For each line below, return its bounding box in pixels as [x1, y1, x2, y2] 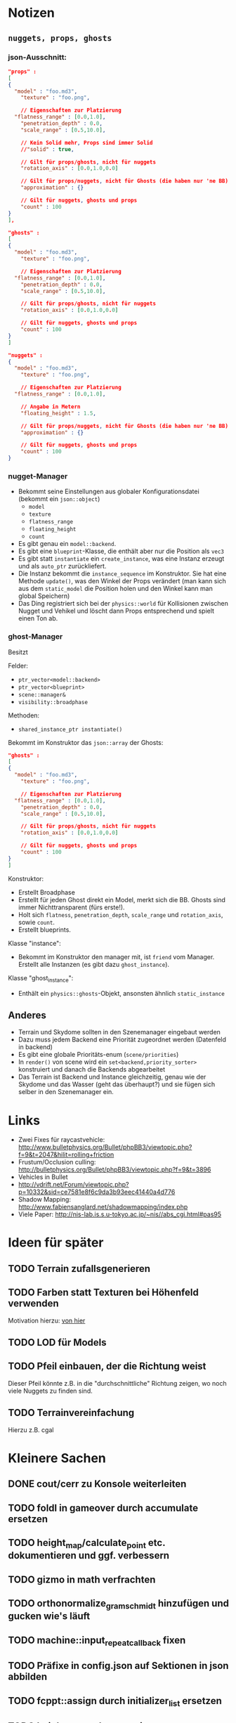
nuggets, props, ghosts [8, 33, 112, 43]
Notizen [8, 5, 55, 21]
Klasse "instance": [8, 939, 62, 947]
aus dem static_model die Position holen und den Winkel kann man [18, 585, 213, 593]
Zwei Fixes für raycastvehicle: [18, 1136, 105, 1144]
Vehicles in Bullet [18, 1173, 69, 1181]
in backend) [18, 1043, 53, 1051]
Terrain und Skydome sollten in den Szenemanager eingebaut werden [18, 1028, 221, 1036]
